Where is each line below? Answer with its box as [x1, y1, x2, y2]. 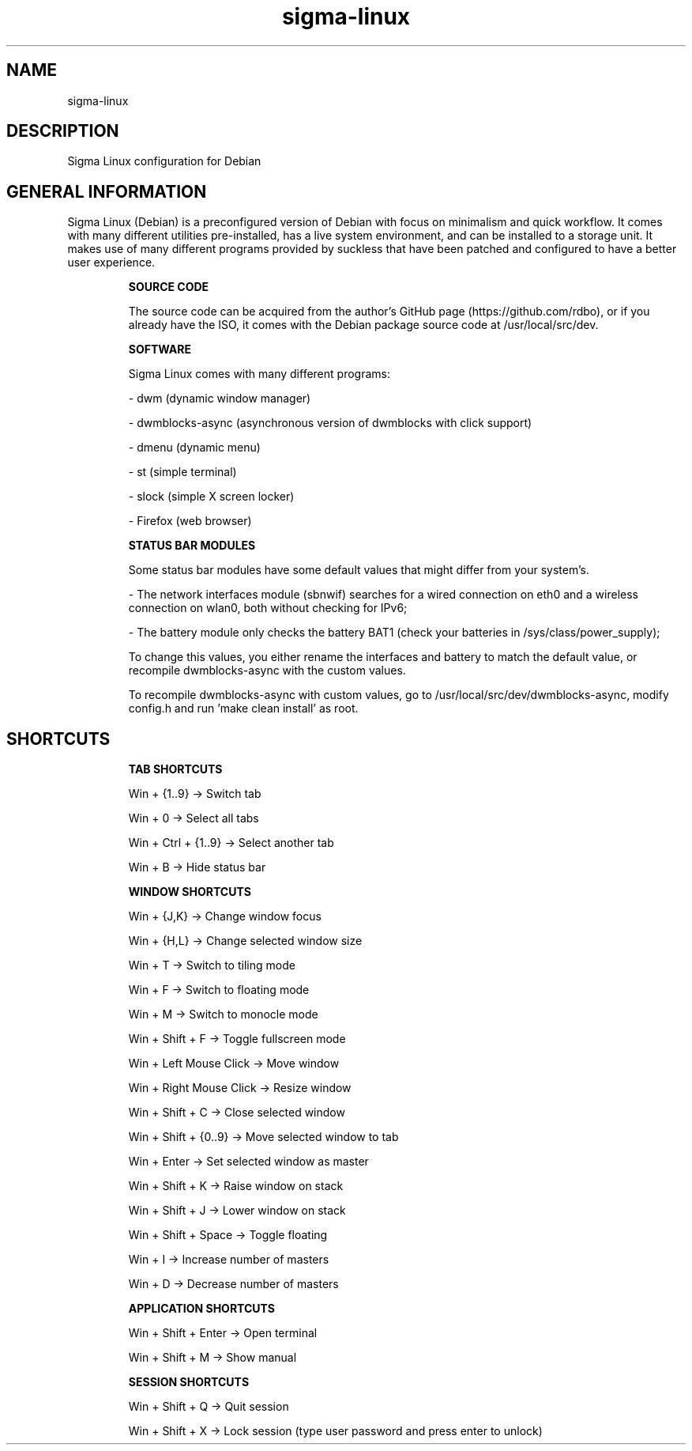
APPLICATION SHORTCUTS [128, 1302, 276, 1316]
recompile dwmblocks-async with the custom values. [128, 663, 406, 678]
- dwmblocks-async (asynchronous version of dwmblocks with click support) [128, 416, 532, 430]
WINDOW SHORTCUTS [128, 885, 251, 899]
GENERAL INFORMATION [6, 181, 207, 202]
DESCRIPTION [6, 121, 119, 142]
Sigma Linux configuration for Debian [67, 154, 261, 168]
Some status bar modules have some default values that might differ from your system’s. [128, 563, 589, 577]
